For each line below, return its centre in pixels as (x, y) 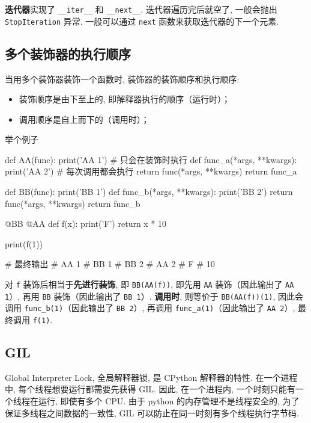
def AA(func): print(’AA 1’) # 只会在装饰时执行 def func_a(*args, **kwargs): (151, 159)
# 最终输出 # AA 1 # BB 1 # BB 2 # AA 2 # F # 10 (110, 264)
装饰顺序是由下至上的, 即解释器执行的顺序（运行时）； (125, 99)
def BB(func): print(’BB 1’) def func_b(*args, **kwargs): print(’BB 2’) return (149, 192)
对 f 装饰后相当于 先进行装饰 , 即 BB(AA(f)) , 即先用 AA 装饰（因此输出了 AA (149, 284)
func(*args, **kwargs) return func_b (73, 203)
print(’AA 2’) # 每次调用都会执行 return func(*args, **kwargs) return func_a (151, 171)
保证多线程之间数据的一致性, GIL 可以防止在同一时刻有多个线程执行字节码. (152, 412)
